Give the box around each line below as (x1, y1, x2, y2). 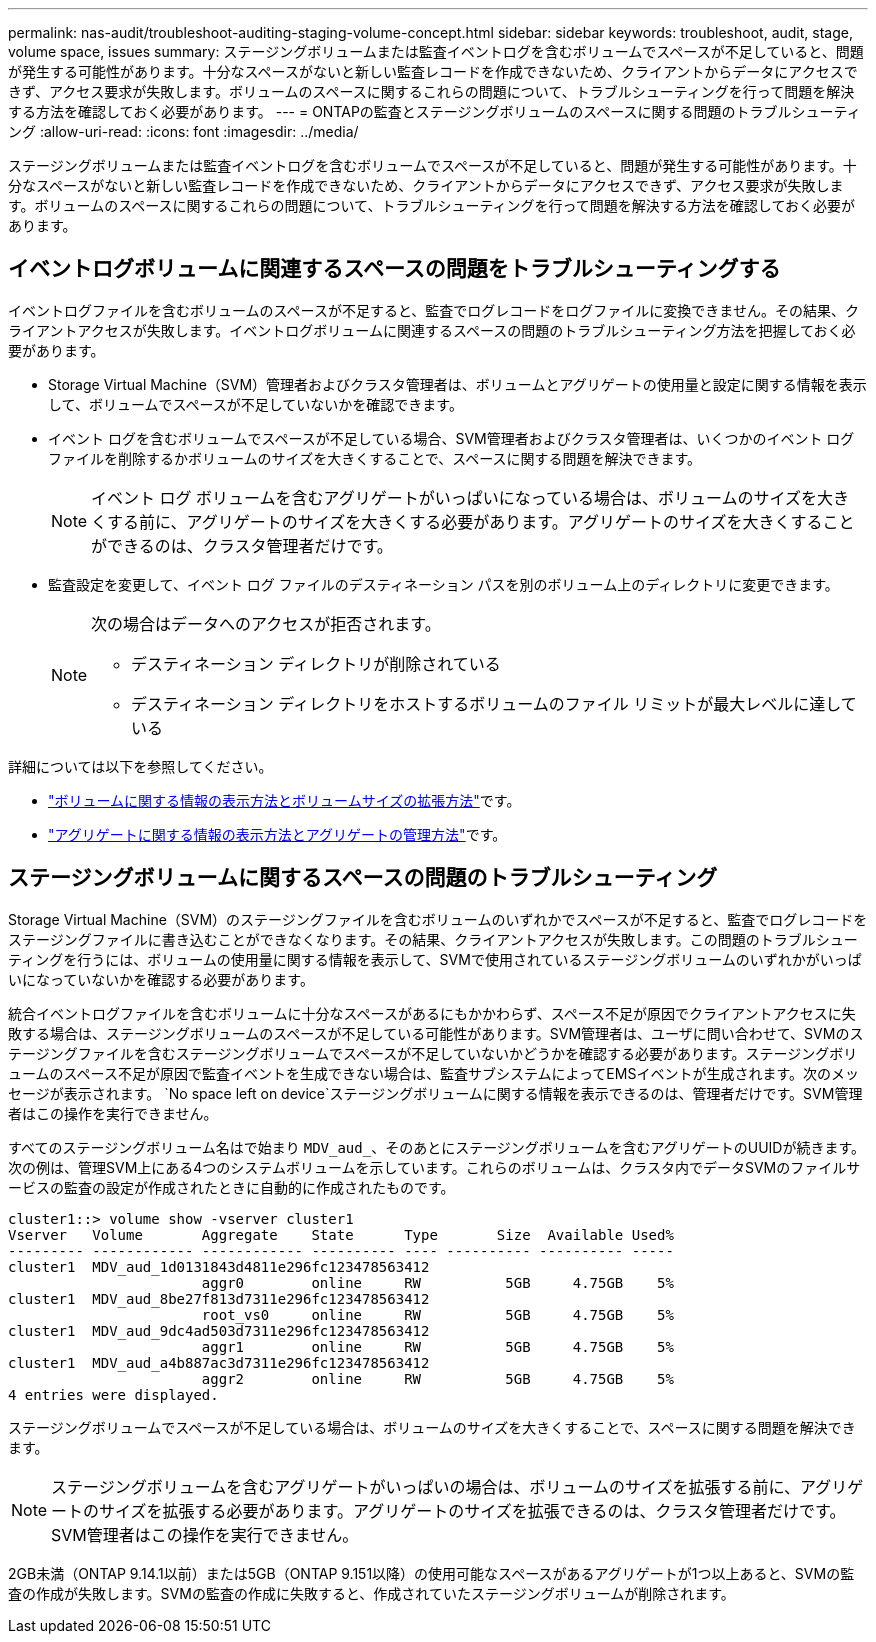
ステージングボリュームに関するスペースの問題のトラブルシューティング (8, 865, 718, 891)
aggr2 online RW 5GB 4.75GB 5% (201, 1370, 674, 1387)
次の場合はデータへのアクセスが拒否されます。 (91, 613, 441, 634)
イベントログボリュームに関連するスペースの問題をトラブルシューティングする (8, 256, 781, 282)
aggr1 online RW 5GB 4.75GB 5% (201, 1338, 674, 1355)
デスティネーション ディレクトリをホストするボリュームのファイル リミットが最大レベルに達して (131, 693, 857, 714)
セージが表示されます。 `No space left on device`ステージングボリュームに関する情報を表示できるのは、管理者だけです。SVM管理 (8, 1084, 863, 1102)
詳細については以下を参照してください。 (8, 757, 273, 775)
